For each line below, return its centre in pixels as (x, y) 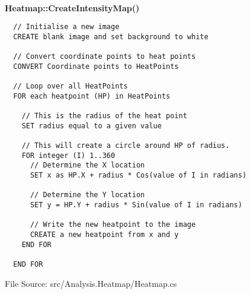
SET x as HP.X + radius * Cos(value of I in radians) (138, 176)
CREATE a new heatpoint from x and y (104, 234)
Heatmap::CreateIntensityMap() (72, 7)
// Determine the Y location (87, 195)
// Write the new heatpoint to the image (113, 225)
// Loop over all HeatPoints (70, 86)
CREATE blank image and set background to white (111, 37)
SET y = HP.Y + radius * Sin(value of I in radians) (136, 205)
